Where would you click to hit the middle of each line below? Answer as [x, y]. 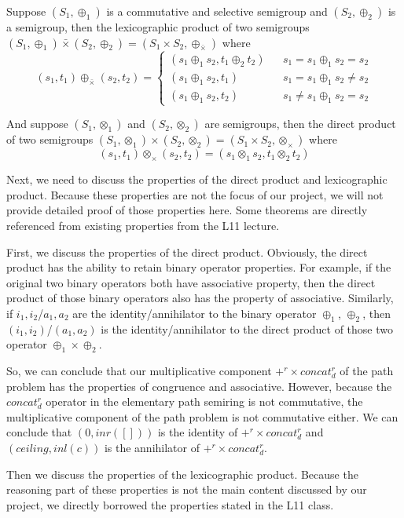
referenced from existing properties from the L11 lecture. [143, 225]
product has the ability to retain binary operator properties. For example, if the [199, 267]
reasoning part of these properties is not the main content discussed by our [187, 489]
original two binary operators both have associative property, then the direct [191, 282]
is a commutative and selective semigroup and [217, 11]
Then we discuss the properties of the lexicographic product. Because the [182, 474]
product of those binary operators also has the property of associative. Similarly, [200, 298]
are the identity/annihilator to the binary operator [195, 313]
